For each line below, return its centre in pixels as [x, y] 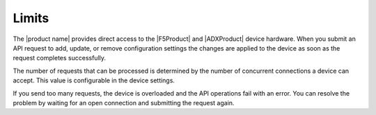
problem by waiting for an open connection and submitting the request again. [124, 103]
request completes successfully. [60, 58]
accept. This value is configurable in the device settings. [94, 80]
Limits [31, 18]
